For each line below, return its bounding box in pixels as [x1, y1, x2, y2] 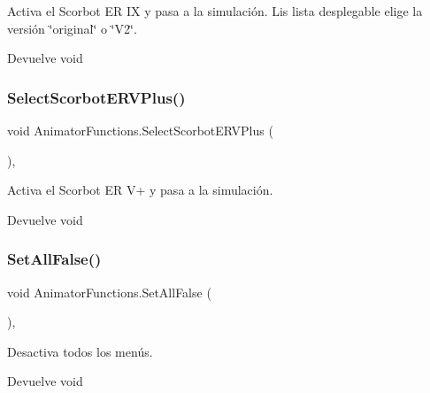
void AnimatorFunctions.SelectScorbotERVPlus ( [7, 121, 273, 139]
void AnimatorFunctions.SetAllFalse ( [7, 282, 211, 301]
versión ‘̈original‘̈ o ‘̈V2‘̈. [7, 19, 137, 37]
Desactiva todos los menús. [7, 342, 153, 360]
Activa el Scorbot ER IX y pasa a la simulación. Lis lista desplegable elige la [7, 2, 423, 19]
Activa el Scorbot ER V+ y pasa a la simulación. [7, 181, 273, 199]
